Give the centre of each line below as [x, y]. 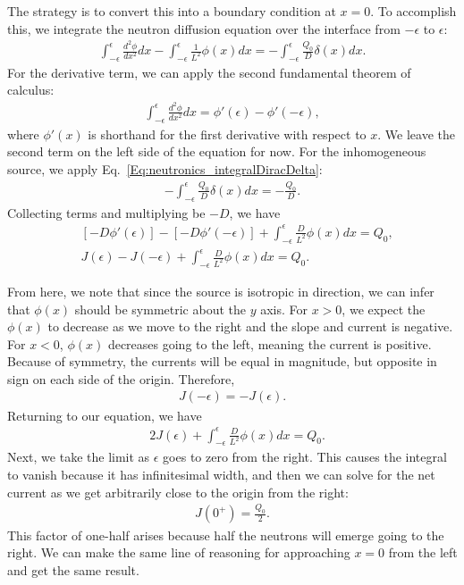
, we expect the [384, 309]
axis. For [284, 309]
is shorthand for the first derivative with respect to [227, 134]
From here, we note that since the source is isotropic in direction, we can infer [221, 291]
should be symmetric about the [160, 309]
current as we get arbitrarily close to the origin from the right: [178, 492]
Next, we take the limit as [79, 457]
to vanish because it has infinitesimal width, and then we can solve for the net [221, 475]
